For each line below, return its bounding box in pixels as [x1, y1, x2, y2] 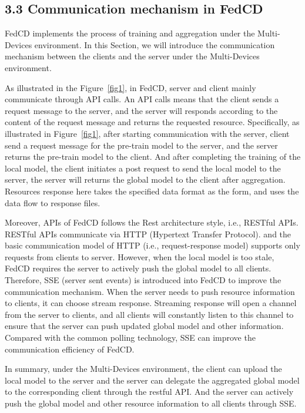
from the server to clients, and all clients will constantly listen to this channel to [5, 308, 294, 320]
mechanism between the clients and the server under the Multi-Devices [5, 50, 260, 62]
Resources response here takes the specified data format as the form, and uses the [5, 184, 299, 197]
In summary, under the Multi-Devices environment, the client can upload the [5, 362, 282, 375]
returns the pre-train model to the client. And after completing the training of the [5, 150, 301, 163]
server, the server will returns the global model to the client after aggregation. [5, 173, 286, 186]
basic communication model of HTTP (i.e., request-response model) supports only [5, 239, 300, 251]
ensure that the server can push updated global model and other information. [5, 320, 284, 332]
